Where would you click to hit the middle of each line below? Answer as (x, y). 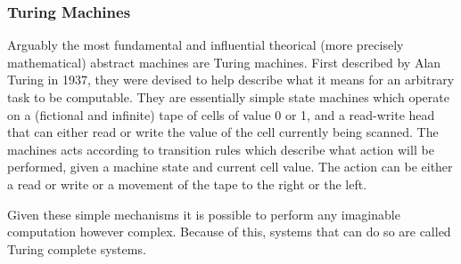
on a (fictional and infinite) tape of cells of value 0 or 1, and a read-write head (221, 114)
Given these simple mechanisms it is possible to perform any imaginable (204, 214)
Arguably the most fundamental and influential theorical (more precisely (206, 45)
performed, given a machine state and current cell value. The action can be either (230, 167)
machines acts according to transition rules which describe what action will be (221, 149)
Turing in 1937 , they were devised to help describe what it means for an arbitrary (231, 80)
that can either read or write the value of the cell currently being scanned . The (223, 132)
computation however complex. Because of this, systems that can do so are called (229, 232)
